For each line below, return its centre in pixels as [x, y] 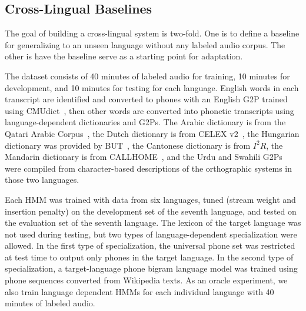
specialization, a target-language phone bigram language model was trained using [151, 268]
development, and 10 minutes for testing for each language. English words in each [152, 87]
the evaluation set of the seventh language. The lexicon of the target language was [153, 223]
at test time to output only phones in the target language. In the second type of [149, 257]
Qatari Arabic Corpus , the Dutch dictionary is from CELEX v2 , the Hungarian [152, 133]
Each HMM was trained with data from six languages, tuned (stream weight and [150, 199]
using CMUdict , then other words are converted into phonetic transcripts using [149, 110]
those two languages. [42, 180]
